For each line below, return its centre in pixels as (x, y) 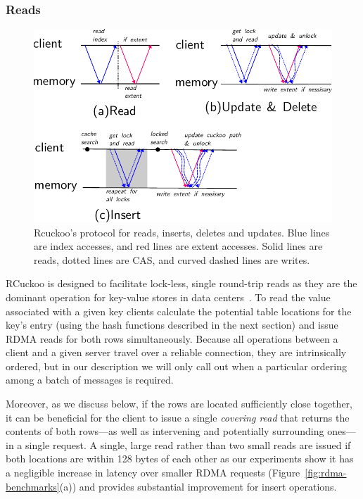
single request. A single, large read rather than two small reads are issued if (188, 444)
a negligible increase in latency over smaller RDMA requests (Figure (153, 473)
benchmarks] (33, 486)
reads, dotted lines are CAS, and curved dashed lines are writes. (172, 259)
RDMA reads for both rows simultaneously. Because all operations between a (172, 338)
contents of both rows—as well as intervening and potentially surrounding (165, 431)
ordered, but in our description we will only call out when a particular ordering (176, 366)
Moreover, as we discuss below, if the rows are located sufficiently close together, (179, 404)
